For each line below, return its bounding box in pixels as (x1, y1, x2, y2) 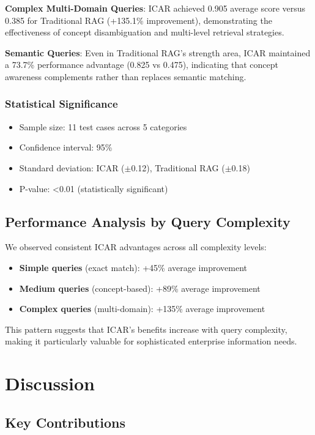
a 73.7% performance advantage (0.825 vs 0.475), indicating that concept (5, 58, 278, 71)
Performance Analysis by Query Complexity (5, 212, 291, 231)
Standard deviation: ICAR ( (19, 161, 125, 174)
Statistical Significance (5, 96, 118, 111)
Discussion (5, 371, 95, 396)
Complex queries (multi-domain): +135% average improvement (19, 302, 265, 315)
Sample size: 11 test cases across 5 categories (19, 120, 187, 133)
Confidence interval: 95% (19, 141, 113, 154)
